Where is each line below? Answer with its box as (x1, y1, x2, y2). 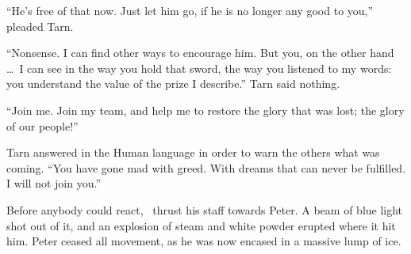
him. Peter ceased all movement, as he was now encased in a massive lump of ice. (6, 233, 401, 249)
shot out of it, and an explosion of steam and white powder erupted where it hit (6, 217, 396, 233)
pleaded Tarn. (6, 17, 74, 34)
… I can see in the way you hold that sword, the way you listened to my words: (6, 59, 392, 76)
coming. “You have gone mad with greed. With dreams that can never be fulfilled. (6, 159, 406, 176)
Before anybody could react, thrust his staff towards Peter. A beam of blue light (6, 201, 403, 218)
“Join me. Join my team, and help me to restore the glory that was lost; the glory (6, 101, 405, 118)
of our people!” (6, 117, 79, 134)
